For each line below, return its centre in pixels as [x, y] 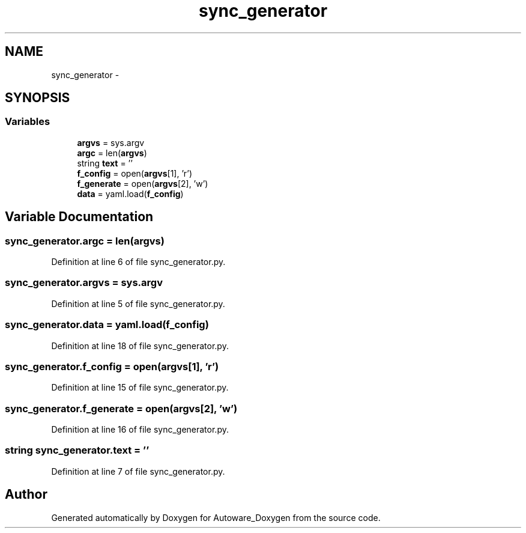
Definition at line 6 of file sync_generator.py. [138, 262]
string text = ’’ [105, 163]
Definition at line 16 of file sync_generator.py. [140, 430]
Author [26, 495]
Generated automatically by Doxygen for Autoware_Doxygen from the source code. [216, 517]
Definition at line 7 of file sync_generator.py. [138, 471]
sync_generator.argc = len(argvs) [85, 241]
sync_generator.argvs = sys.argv [84, 283]
